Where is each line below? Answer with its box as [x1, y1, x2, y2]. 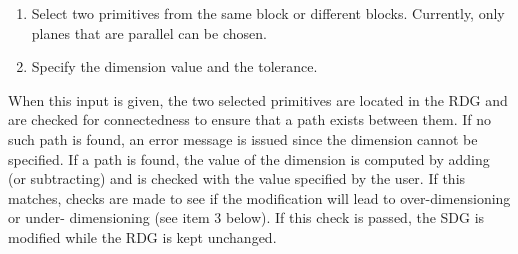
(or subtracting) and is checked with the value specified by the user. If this [8, 168, 466, 189]
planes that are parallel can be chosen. [31, 22, 267, 43]
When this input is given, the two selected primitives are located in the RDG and [8, 89, 508, 110]
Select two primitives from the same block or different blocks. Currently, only [31, 3, 505, 23]
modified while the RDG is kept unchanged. [8, 226, 277, 247]
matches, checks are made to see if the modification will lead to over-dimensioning [8, 187, 511, 208]
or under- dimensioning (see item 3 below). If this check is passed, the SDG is [8, 207, 485, 228]
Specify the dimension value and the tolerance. [31, 56, 318, 77]
